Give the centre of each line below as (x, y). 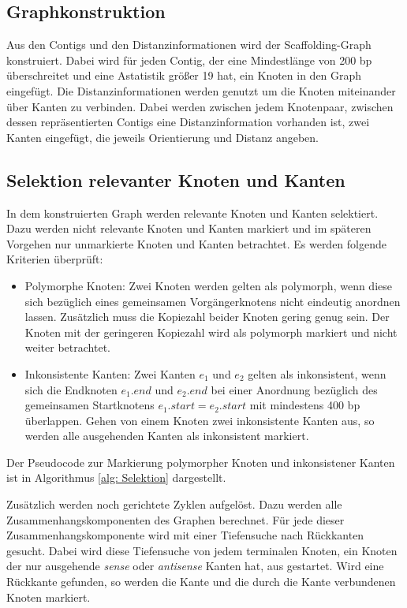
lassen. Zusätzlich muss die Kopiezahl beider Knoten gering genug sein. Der (207, 317)
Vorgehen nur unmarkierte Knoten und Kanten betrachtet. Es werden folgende (196, 243)
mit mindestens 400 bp (305, 405)
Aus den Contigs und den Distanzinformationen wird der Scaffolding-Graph (189, 45)
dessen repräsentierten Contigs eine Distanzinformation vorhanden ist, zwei (188, 122)
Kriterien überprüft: (55, 259)
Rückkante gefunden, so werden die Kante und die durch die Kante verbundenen (201, 582)
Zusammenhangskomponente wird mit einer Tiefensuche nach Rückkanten (185, 535)
